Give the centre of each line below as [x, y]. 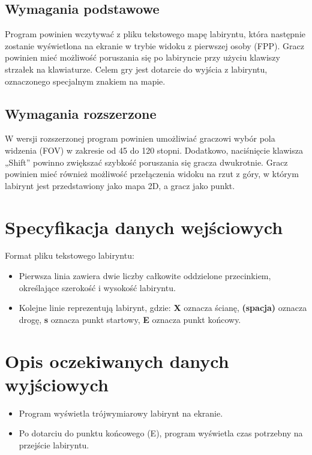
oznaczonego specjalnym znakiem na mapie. [85, 81]
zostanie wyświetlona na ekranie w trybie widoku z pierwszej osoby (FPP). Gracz [154, 45]
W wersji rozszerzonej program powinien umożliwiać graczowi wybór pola [140, 138]
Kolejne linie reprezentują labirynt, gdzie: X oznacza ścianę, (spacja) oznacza [163, 308]
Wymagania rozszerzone [81, 113]
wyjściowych [57, 384]
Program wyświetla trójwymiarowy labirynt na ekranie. [121, 413]
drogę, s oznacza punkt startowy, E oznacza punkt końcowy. [130, 319]
